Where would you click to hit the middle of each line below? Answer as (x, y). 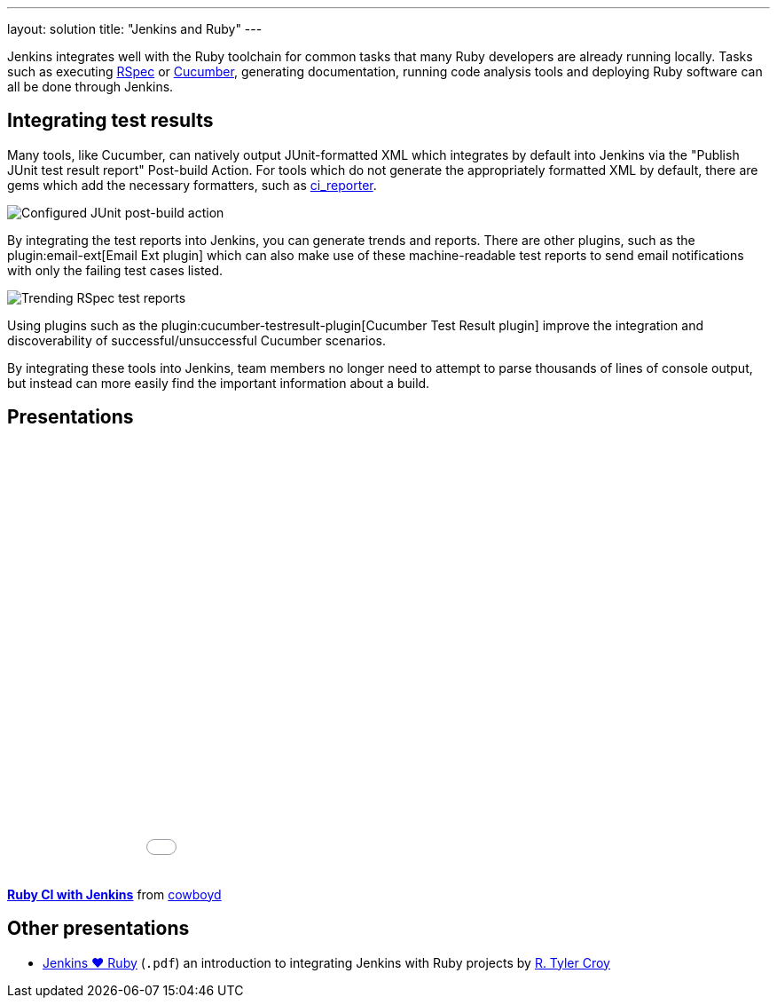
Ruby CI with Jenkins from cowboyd (114, 894)
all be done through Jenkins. (90, 87)
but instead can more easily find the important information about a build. (219, 383)
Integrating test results (110, 121)
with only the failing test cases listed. (115, 270)
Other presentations (98, 929)
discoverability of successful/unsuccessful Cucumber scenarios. (197, 340)
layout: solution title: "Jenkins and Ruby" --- (135, 29)
